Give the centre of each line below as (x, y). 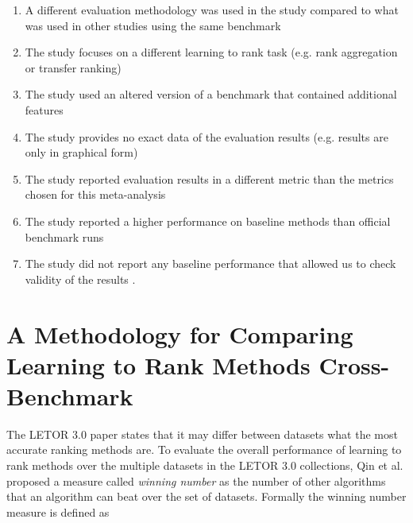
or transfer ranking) (73, 67)
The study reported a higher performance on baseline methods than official (208, 221)
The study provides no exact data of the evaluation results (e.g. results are (206, 136)
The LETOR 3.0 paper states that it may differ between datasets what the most (202, 434)
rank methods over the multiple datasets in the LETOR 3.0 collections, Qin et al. (205, 465)
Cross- (354, 364)
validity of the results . (80, 279)
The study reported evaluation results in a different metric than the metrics (209, 178)
